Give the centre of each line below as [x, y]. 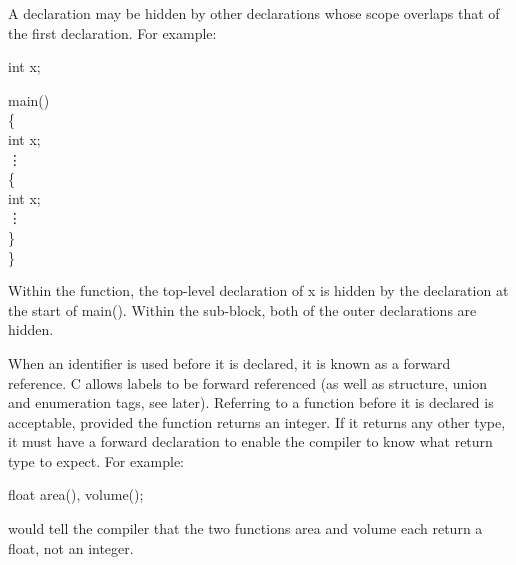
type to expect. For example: [96, 460]
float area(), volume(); [76, 494]
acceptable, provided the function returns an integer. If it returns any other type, [257, 421]
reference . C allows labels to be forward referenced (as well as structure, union [247, 382]
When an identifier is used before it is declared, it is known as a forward [229, 362]
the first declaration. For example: [112, 32]
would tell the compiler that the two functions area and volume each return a [245, 528]
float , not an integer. [71, 547]
